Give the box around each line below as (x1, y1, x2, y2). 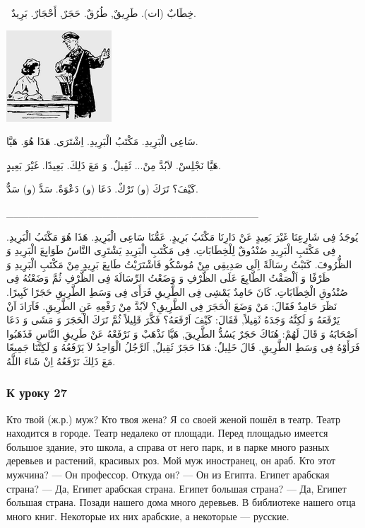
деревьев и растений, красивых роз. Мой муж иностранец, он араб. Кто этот (6, 453, 336, 468)
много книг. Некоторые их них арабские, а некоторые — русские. (6, 508, 289, 523)
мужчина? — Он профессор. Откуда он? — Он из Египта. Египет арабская (6, 467, 330, 482)
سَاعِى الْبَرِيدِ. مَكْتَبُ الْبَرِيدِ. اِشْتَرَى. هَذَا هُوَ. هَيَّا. (6, 134, 198, 149)
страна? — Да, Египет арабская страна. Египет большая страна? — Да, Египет (6, 481, 347, 495)
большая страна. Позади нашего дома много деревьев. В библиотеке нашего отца (6, 495, 356, 510)
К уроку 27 (6, 384, 68, 401)
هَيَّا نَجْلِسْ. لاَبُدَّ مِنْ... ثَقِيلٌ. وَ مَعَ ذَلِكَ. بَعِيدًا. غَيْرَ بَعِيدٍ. (6, 157, 221, 172)
